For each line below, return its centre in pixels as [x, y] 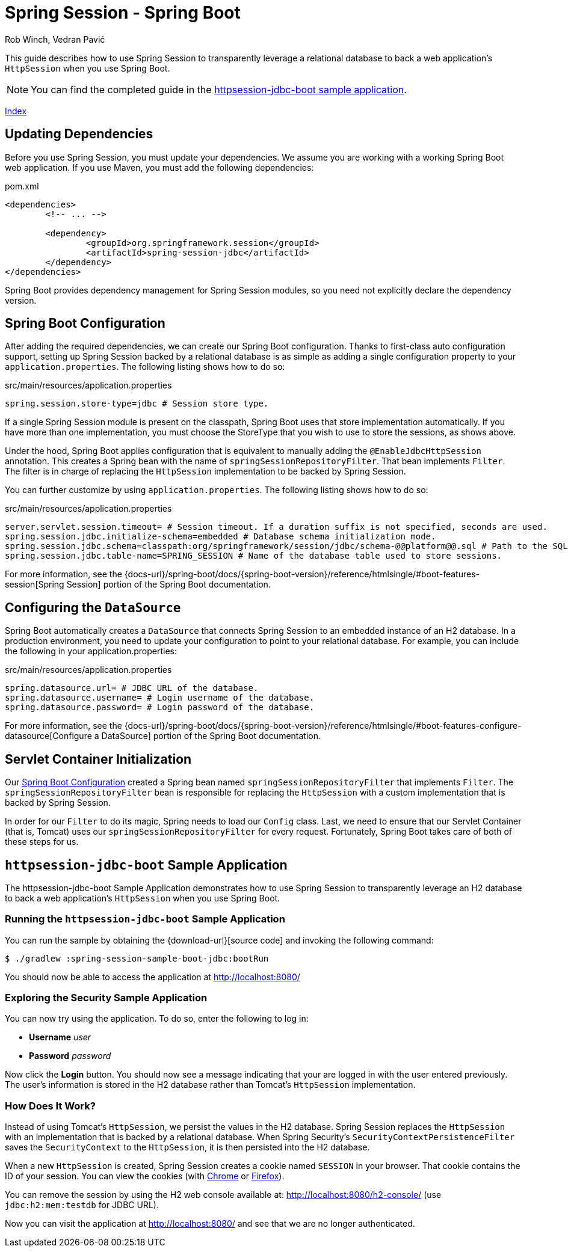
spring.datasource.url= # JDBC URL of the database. [132, 688]
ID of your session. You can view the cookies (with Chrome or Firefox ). [145, 1176]
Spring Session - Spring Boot [123, 13]
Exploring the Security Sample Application [106, 998]
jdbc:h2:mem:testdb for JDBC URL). [82, 1205]
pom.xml [22, 186]
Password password [70, 1056]
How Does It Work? [50, 1106]
